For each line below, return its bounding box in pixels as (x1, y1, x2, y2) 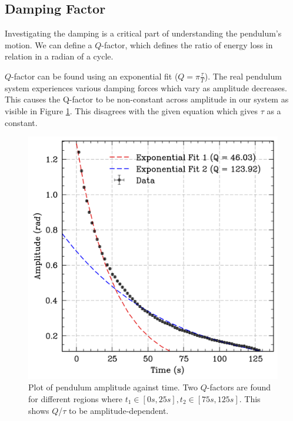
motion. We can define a (5, 38, 92, 51)
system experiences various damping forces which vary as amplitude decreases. (5, 81, 287, 94)
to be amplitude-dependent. (69, 404, 169, 416)
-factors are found (207, 381, 271, 393)
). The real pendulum (204, 69, 282, 82)
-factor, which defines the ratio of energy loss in (101, 38, 273, 51)
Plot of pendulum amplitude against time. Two (28, 381, 198, 393)
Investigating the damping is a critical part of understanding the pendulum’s (5, 27, 282, 39)
